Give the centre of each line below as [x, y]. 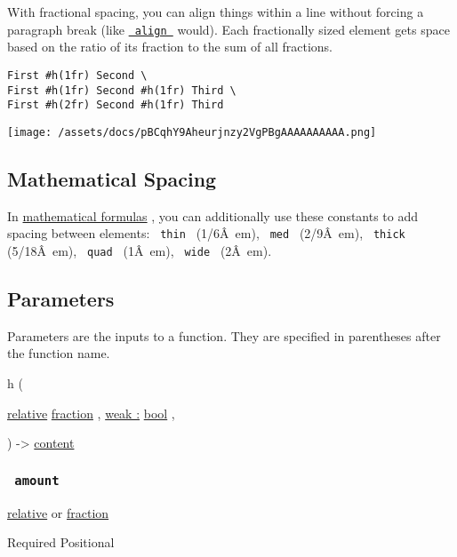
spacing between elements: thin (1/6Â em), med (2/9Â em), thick [206, 233]
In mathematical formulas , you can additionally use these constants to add [213, 215]
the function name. [59, 353]
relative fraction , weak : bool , [91, 413]
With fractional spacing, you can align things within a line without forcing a [216, 12]
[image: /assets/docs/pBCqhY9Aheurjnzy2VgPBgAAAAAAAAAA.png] [192, 132]
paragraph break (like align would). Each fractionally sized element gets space [228, 29]
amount [37, 480]
